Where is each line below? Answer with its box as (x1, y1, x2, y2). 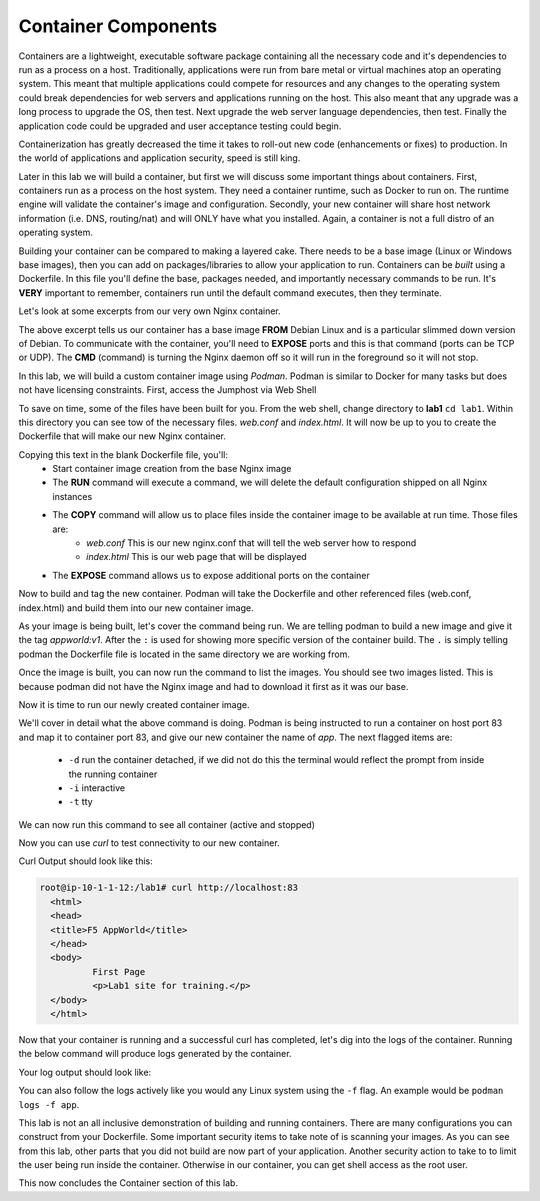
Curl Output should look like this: (18, 855, 154, 867)
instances (52, 490, 93, 502)
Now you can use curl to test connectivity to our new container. (18, 837, 280, 849)
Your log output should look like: (18, 1066, 152, 1078)
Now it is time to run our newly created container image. (18, 698, 250, 710)
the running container (68, 768, 158, 780)
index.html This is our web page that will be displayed (86, 551, 307, 563)
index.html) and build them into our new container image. (18, 601, 254, 614)
